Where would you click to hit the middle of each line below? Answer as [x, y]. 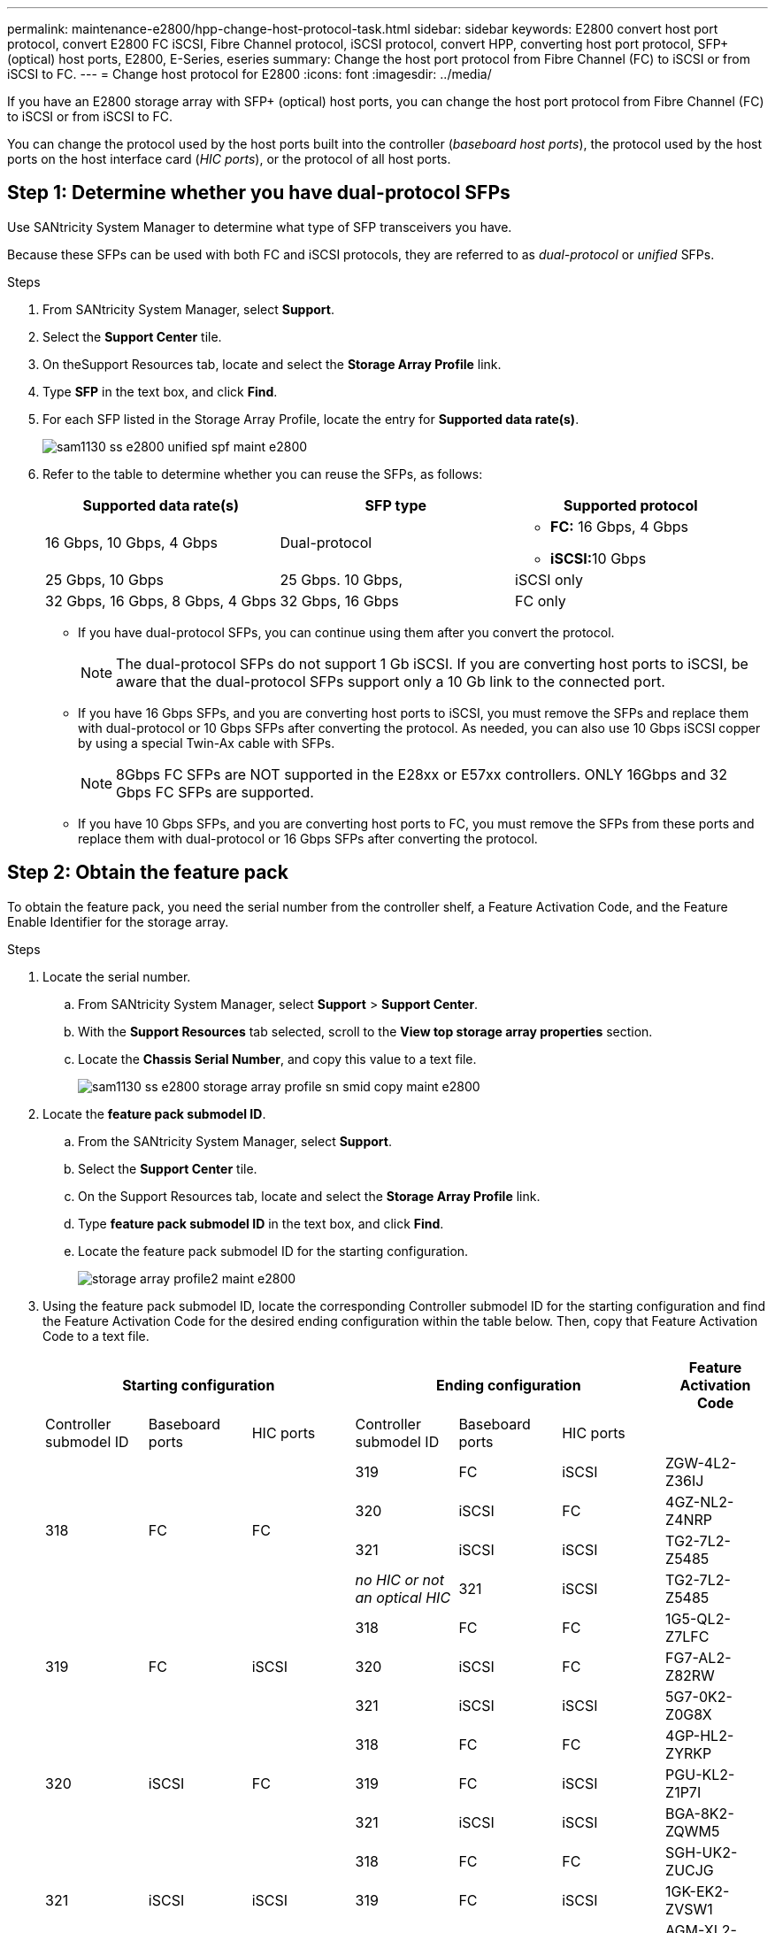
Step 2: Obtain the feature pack [148, 873]
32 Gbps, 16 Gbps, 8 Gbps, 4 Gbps [161, 601]
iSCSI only [549, 579]
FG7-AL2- [698, 1657]
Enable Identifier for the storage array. [118, 921]
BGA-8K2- [700, 1813]
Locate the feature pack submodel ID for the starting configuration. [273, 1251]
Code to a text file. [96, 1336]
